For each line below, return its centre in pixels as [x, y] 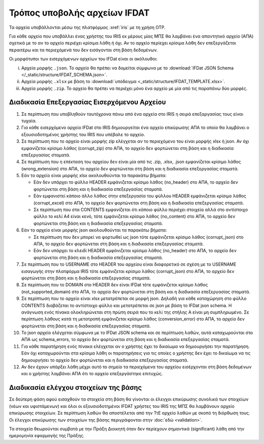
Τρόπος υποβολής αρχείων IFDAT [79, 13]
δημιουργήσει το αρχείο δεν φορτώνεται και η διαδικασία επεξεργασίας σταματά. [105, 360]
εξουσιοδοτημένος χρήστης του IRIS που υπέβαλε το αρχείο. [83, 134]
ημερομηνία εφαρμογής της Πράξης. [47, 436]
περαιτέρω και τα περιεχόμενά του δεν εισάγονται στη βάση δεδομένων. [83, 50]
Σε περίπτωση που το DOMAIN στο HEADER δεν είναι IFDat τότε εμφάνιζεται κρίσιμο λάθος [115, 285]
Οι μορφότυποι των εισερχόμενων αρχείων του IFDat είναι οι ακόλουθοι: [83, 59]
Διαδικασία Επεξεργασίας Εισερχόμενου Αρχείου [88, 102]
